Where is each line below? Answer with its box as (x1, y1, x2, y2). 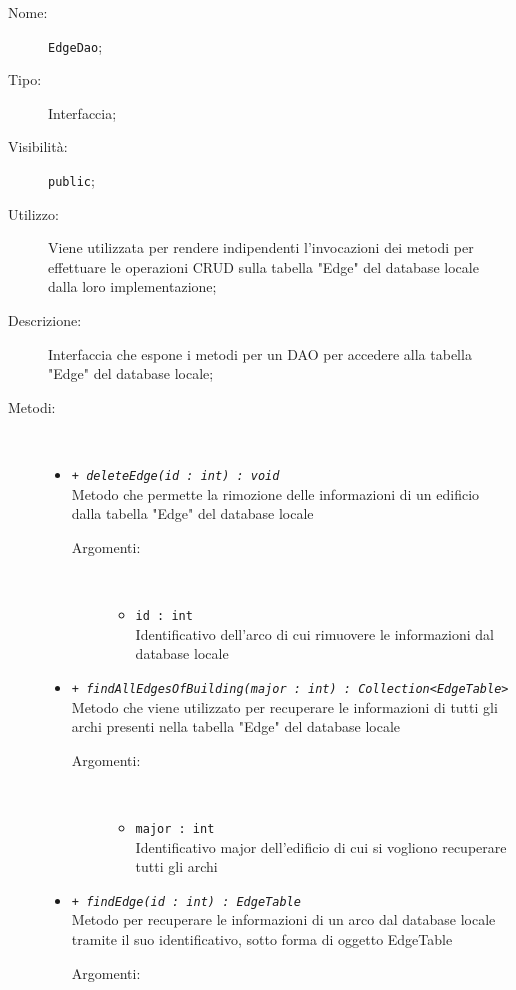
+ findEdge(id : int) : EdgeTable (71, 894, 301, 909)
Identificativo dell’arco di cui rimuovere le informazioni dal (135, 623, 494, 644)
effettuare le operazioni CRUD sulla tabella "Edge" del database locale (48, 256, 479, 277)
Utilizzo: (8, 203, 59, 224)
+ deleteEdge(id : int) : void (71, 469, 280, 484)
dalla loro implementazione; (48, 276, 217, 297)
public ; (48, 170, 95, 191)
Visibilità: (8, 136, 68, 157)
